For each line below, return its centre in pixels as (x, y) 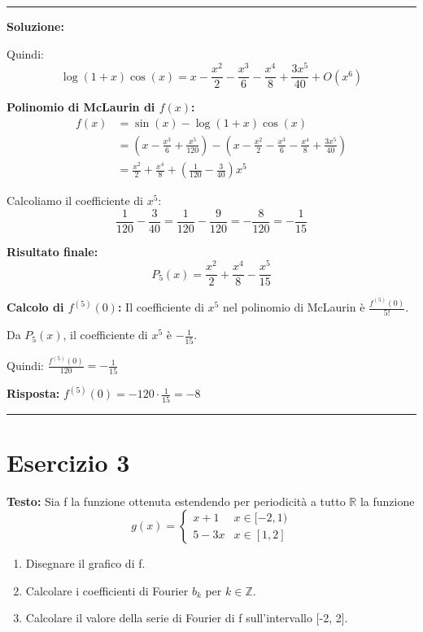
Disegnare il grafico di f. (85, 563)
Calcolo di (35, 307)
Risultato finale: (52, 251)
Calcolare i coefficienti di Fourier (107, 590)
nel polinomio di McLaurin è (294, 307)
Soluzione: (35, 26)
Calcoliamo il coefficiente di (75, 200)
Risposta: (33, 393)
